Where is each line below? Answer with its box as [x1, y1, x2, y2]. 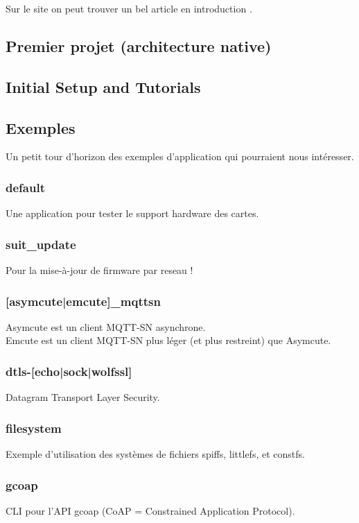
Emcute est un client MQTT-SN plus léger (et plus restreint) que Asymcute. [6, 333, 331, 348]
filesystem [6, 419, 62, 436]
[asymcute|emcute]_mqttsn [6, 292, 161, 309]
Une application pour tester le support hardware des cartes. [6, 206, 259, 221]
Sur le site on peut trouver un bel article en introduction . [6, 1, 252, 15]
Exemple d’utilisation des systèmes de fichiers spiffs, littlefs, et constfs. [6, 447, 305, 461]
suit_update [6, 235, 76, 252]
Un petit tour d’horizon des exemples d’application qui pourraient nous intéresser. [6, 149, 354, 164]
